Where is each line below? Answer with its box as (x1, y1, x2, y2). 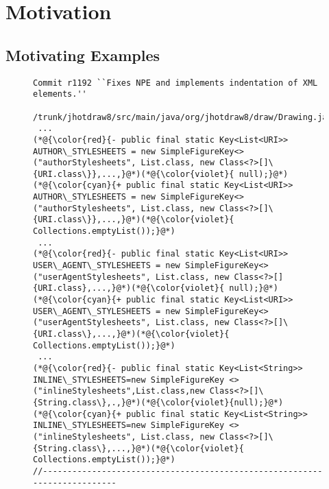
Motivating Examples (5, 44, 160, 65)
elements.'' (33, 89, 87, 99)
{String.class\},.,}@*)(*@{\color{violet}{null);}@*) (33, 397, 284, 407)
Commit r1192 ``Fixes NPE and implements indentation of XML (33, 77, 318, 88)
